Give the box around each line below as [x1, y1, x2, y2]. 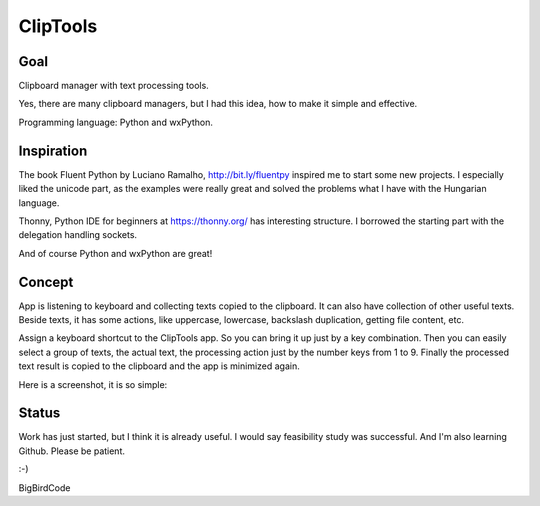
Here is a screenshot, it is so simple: [18, 378, 168, 390]
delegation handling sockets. [18, 229, 138, 241]
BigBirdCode [18, 481, 71, 494]
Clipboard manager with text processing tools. [18, 80, 209, 92]
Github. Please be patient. [18, 445, 125, 457]
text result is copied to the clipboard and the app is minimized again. [18, 360, 300, 372]
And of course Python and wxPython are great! [18, 247, 213, 259]
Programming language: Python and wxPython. [18, 116, 214, 128]
